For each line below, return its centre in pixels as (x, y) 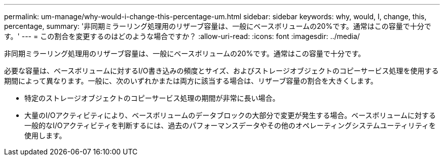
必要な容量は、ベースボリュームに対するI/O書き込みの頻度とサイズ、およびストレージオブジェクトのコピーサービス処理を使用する (221, 71)
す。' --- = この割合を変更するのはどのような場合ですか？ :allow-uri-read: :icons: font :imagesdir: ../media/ (182, 36)
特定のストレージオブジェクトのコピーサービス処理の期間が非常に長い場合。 (152, 98)
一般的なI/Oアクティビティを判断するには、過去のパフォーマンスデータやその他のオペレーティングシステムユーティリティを (230, 125)
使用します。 (45, 135)
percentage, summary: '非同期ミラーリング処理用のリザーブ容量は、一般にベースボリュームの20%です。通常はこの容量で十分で (218, 26)
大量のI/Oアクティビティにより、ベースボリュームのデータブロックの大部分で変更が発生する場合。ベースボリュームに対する (230, 115)
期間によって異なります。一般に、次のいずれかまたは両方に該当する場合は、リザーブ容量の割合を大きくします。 (191, 81)
